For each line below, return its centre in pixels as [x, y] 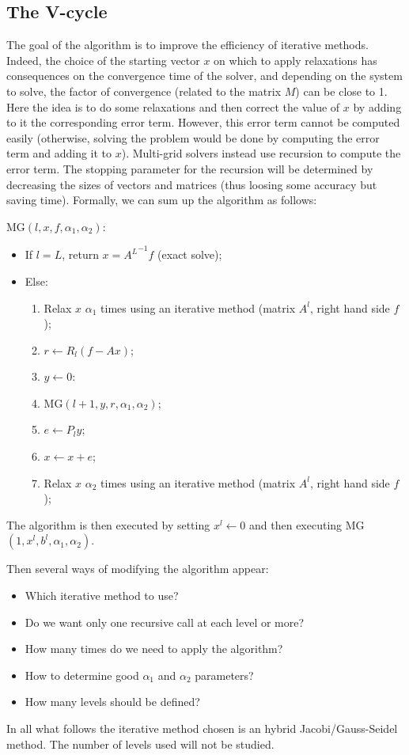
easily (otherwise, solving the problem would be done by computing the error [193, 137]
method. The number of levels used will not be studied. [140, 744]
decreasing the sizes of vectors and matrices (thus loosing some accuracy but [192, 184]
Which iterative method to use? [102, 596]
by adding [377, 106]
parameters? [224, 675]
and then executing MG [307, 524]
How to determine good [82, 675]
